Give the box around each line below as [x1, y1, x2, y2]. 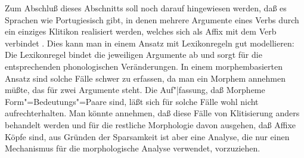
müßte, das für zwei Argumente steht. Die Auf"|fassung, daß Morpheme [5, 83, 265, 96]
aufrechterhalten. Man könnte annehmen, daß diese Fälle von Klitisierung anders [5, 107, 300, 119]
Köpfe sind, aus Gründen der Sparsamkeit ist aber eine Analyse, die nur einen [5, 130, 290, 142]
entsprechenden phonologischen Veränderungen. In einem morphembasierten [5, 60, 283, 72]
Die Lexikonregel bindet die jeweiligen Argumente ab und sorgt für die [5, 48, 262, 61]
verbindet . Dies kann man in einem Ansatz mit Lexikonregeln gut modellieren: [5, 36, 294, 49]
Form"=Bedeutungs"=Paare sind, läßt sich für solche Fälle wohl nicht [5, 95, 259, 107]
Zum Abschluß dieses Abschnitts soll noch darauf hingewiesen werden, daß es [5, 2, 287, 14]
